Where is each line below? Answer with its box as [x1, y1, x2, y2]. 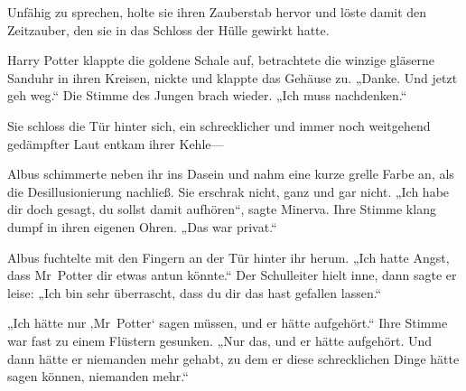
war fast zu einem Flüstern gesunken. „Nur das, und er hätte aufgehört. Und [7, 330, 433, 349]
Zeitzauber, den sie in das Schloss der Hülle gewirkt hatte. [7, 20, 330, 39]
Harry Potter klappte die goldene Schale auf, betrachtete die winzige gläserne [7, 51, 434, 70]
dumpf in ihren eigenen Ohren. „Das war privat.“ [7, 217, 277, 236]
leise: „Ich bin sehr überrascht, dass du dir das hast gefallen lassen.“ [7, 283, 382, 302]
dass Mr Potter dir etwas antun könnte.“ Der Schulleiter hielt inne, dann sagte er [7, 265, 457, 284]
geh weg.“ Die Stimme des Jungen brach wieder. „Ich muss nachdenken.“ [7, 86, 407, 105]
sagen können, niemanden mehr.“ [7, 367, 189, 386]
